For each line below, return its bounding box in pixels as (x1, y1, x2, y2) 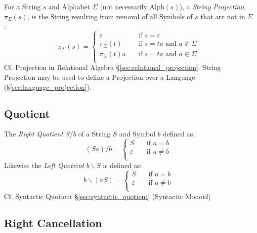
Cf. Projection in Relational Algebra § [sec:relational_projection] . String (4, 62, 221, 72)
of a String (78, 129, 111, 139)
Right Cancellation (4, 215, 102, 230)
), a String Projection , (179, 1, 246, 11)
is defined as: (103, 160, 142, 170)
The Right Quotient (4, 129, 63, 139)
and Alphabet (48, 1, 90, 11)
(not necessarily (100, 1, 147, 11)
